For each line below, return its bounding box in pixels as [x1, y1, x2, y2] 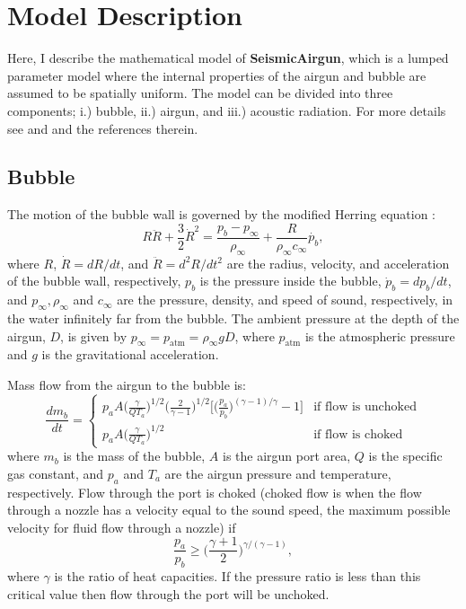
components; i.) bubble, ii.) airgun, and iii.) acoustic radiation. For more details [7, 101, 446, 119]
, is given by [60, 326, 127, 345]
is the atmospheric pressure [304, 326, 455, 345]
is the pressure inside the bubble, [199, 271, 382, 290]
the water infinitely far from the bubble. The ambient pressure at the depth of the [7, 308, 460, 327]
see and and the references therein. [7, 119, 198, 137]
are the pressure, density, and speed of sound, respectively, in [117, 290, 453, 309]
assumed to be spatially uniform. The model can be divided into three [7, 84, 393, 102]
